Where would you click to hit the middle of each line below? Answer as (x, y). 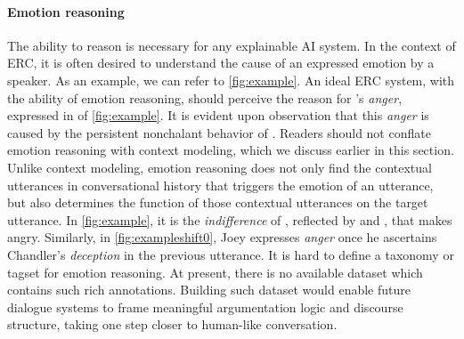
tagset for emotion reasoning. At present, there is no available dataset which (215, 272)
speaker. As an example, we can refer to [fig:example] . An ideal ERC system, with (231, 80)
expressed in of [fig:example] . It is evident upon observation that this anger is (218, 115)
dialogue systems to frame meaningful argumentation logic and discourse (205, 307)
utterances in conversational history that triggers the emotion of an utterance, (220, 185)
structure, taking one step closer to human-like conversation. (172, 324)
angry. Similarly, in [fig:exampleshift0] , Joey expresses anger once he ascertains (222, 237)
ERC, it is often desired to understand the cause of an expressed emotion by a (221, 63)
